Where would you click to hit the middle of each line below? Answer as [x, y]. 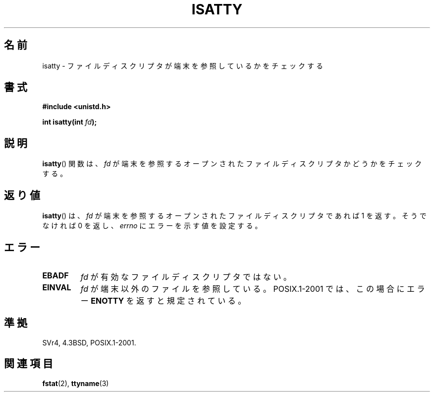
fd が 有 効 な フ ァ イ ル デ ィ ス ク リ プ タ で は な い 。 [186, 277]
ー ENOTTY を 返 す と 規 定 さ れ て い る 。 [163, 300]
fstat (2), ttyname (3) [76, 383]
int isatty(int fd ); [70, 122]
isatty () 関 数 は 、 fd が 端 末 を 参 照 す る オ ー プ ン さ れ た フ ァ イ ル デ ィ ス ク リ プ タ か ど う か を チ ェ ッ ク [232, 164]
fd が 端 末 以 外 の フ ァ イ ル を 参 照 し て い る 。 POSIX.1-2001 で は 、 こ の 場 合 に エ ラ [253, 289]
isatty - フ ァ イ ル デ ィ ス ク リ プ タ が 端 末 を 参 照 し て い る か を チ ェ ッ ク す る [183, 66]
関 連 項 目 [28, 364]
